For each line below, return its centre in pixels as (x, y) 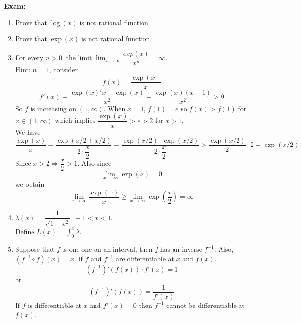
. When (114, 108)
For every (29, 57)
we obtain (30, 184)
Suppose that (35, 249)
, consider (63, 69)
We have (28, 132)
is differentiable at (55, 305)
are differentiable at (145, 258)
